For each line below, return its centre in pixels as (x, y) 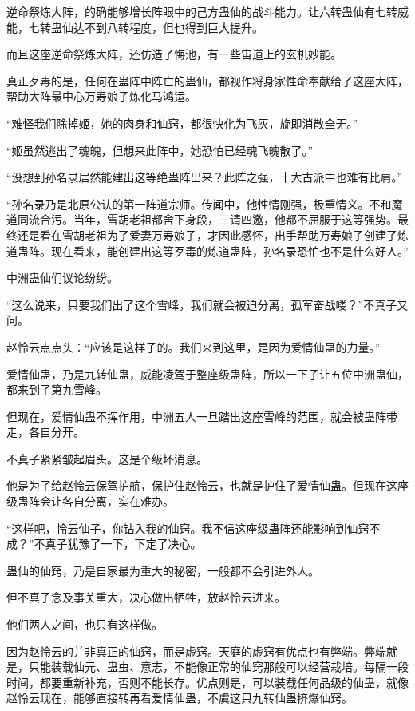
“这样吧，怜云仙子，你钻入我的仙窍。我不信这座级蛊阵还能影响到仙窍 (188, 528)
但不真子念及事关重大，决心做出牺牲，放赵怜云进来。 (146, 597)
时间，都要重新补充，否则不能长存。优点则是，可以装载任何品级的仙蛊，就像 (207, 682)
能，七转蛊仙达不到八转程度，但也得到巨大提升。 (135, 27)
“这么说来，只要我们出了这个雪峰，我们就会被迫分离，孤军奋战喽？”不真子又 (207, 304)
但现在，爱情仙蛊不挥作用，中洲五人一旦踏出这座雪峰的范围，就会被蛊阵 (196, 416)
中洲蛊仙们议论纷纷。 (62, 278)
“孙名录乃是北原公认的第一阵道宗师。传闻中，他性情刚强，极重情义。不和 (199, 203)
